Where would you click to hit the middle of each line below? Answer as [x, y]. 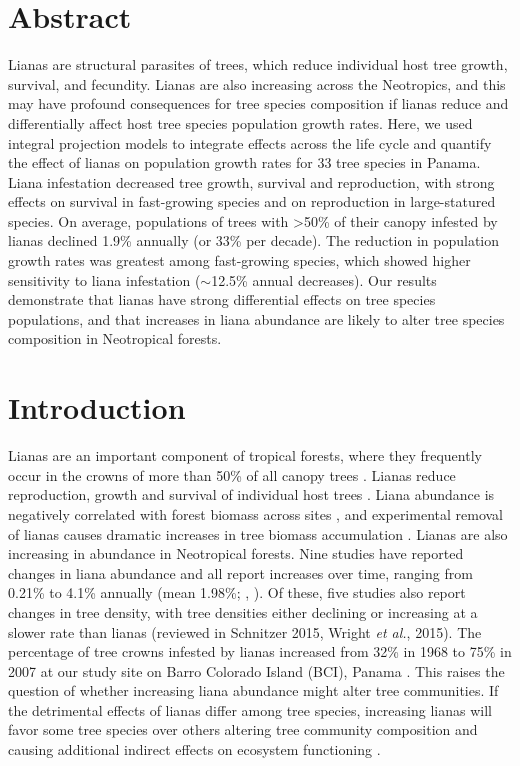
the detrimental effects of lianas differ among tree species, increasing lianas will [250, 709]
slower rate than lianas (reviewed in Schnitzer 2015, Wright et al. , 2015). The [245, 631]
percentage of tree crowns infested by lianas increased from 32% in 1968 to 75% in [260, 651]
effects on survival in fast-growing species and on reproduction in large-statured [252, 201]
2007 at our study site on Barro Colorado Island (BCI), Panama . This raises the [256, 670]
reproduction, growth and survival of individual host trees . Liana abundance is [251, 494]
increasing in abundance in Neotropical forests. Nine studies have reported [236, 553]
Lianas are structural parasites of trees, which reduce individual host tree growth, [258, 64]
